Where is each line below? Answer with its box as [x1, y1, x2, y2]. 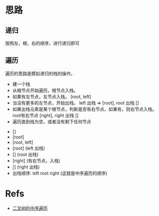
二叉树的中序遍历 [12, 205, 48, 211]
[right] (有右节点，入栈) [12, 157, 61, 163]
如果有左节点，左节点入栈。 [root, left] [12, 93, 91, 99]
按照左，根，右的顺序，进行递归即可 [5, 40, 80, 46]
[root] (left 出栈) [12, 145, 45, 151]
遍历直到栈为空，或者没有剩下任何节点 [12, 118, 91, 124]
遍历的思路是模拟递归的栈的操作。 [5, 70, 75, 76]
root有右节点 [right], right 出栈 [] [12, 112, 79, 118]
